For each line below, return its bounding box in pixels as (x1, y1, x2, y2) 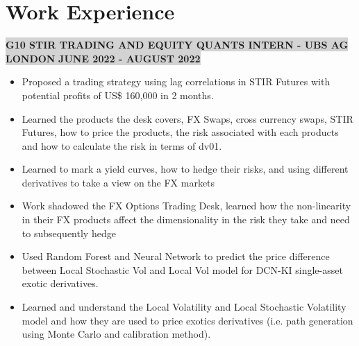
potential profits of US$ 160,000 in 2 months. (22, 87, 214, 102)
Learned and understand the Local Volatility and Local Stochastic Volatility (22, 300, 347, 314)
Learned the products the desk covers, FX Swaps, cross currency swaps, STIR (22, 111, 353, 126)
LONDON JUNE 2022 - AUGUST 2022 (6, 51, 201, 65)
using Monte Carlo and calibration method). (22, 327, 211, 341)
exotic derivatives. (22, 276, 99, 291)
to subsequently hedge (22, 225, 116, 240)
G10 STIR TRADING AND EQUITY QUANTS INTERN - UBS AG (6, 37, 349, 52)
